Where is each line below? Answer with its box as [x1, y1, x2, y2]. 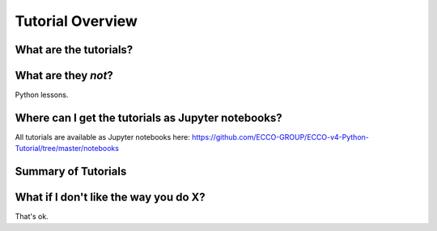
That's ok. [15, 212, 49, 221]
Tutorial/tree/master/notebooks [15, 144, 119, 153]
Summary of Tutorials [15, 165, 127, 178]
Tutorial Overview [15, 12, 138, 30]
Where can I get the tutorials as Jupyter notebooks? [15, 111, 282, 124]
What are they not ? [15, 69, 113, 82]
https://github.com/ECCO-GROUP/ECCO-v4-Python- [191, 132, 370, 141]
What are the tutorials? [15, 43, 134, 57]
